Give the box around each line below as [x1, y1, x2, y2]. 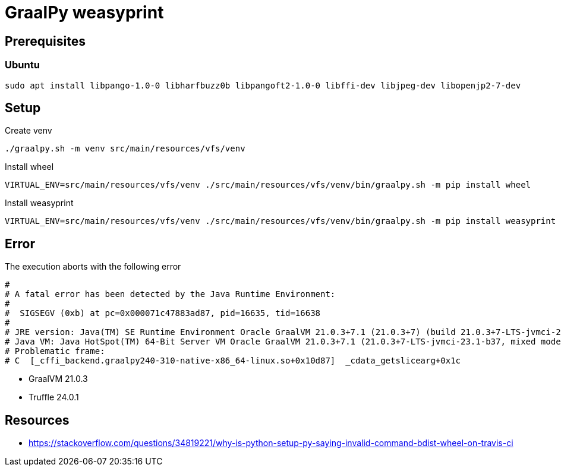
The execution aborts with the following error [5, 261, 181, 272]
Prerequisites [5, 33, 86, 49]
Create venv [5, 125, 52, 136]
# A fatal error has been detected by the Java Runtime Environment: [5, 289, 336, 299]
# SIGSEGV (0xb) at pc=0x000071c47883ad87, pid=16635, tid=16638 [5, 308, 321, 318]
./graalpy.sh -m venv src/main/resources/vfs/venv [5, 144, 245, 154]
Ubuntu [5, 59, 40, 71]
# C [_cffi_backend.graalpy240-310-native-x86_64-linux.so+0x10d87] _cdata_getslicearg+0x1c [5, 356, 461, 366]
